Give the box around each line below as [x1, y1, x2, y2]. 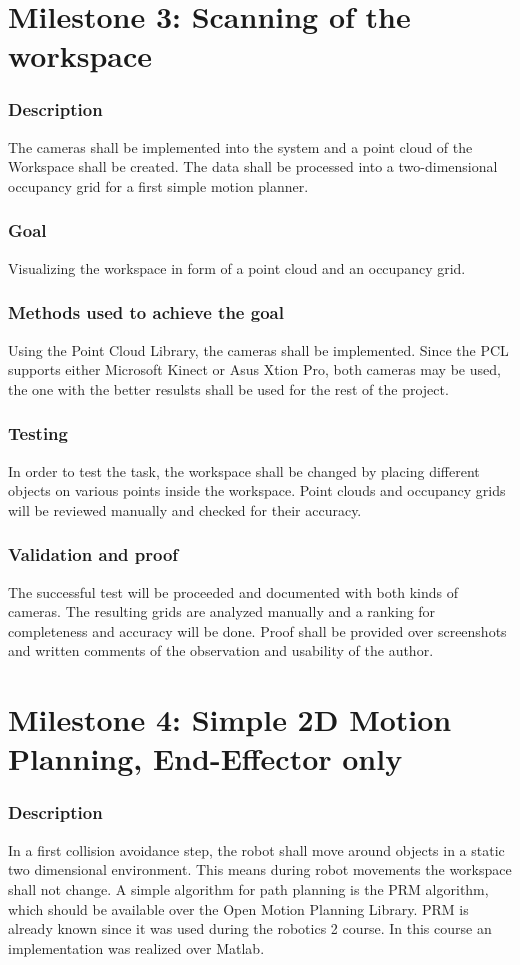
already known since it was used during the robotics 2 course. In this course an [8, 918, 492, 939]
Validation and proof [8, 542, 179, 567]
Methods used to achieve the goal [8, 300, 284, 325]
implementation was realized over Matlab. [8, 937, 265, 958]
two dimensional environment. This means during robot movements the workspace [8, 859, 512, 880]
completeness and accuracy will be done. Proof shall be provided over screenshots [8, 620, 507, 641]
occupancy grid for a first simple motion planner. [8, 175, 309, 196]
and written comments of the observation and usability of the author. [8, 640, 434, 661]
